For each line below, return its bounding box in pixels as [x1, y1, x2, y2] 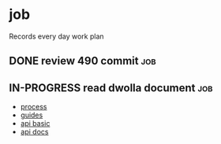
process [20, 102, 47, 112]
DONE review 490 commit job [9, 54, 156, 68]
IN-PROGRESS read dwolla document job [9, 81, 213, 94]
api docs [20, 127, 49, 137]
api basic [20, 119, 51, 128]
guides [20, 110, 43, 120]
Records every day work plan [9, 31, 105, 41]
